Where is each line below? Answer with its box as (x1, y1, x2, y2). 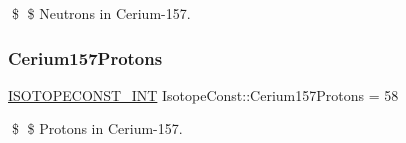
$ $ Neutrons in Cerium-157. (11, 3, 191, 23)
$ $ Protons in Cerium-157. (11, 118, 183, 139)
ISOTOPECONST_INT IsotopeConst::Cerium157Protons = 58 (8, 84, 399, 105)
